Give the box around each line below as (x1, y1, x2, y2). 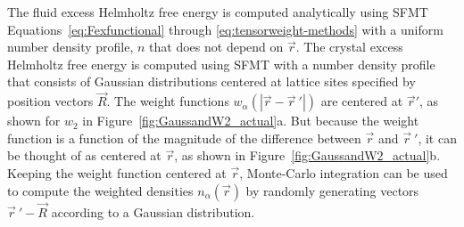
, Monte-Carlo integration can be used (239, 163, 448, 182)
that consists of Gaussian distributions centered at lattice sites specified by (7, 72, 416, 91)
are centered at (320, 92, 403, 110)
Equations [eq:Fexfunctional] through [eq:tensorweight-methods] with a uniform (7, 20, 443, 38)
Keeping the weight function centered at (7, 163, 227, 182)
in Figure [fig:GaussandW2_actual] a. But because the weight (82, 111, 419, 130)
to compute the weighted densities (7, 181, 194, 199)
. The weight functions (106, 92, 229, 110)
